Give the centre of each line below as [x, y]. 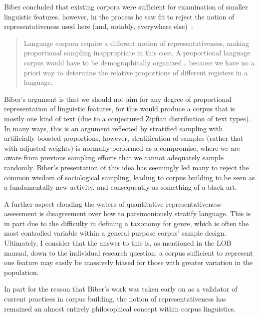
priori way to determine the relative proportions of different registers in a [135, 72]
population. [21, 272]
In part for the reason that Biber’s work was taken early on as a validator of [121, 289]
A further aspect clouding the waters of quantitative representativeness [113, 203]
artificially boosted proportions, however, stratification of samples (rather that [124, 138]
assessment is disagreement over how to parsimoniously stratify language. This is [128, 213]
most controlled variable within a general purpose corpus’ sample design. [115, 233]
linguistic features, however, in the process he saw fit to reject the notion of [119, 16]
